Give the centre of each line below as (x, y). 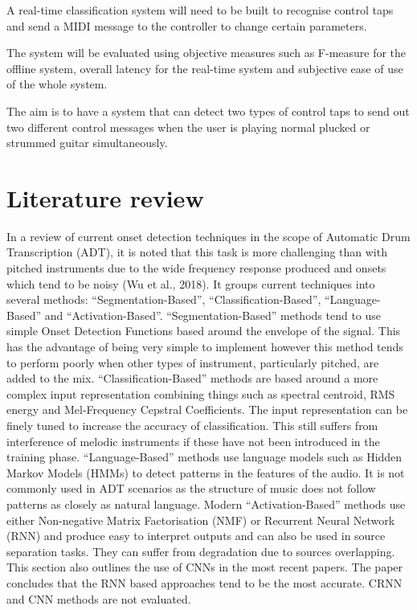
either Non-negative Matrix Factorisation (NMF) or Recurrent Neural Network (201, 520)
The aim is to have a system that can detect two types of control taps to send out (208, 111)
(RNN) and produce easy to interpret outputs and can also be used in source (196, 536)
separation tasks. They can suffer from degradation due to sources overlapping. (201, 551)
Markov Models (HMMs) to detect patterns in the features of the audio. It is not (206, 472)
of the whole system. (57, 84)
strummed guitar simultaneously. (87, 143)
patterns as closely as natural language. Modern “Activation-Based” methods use (206, 504)
